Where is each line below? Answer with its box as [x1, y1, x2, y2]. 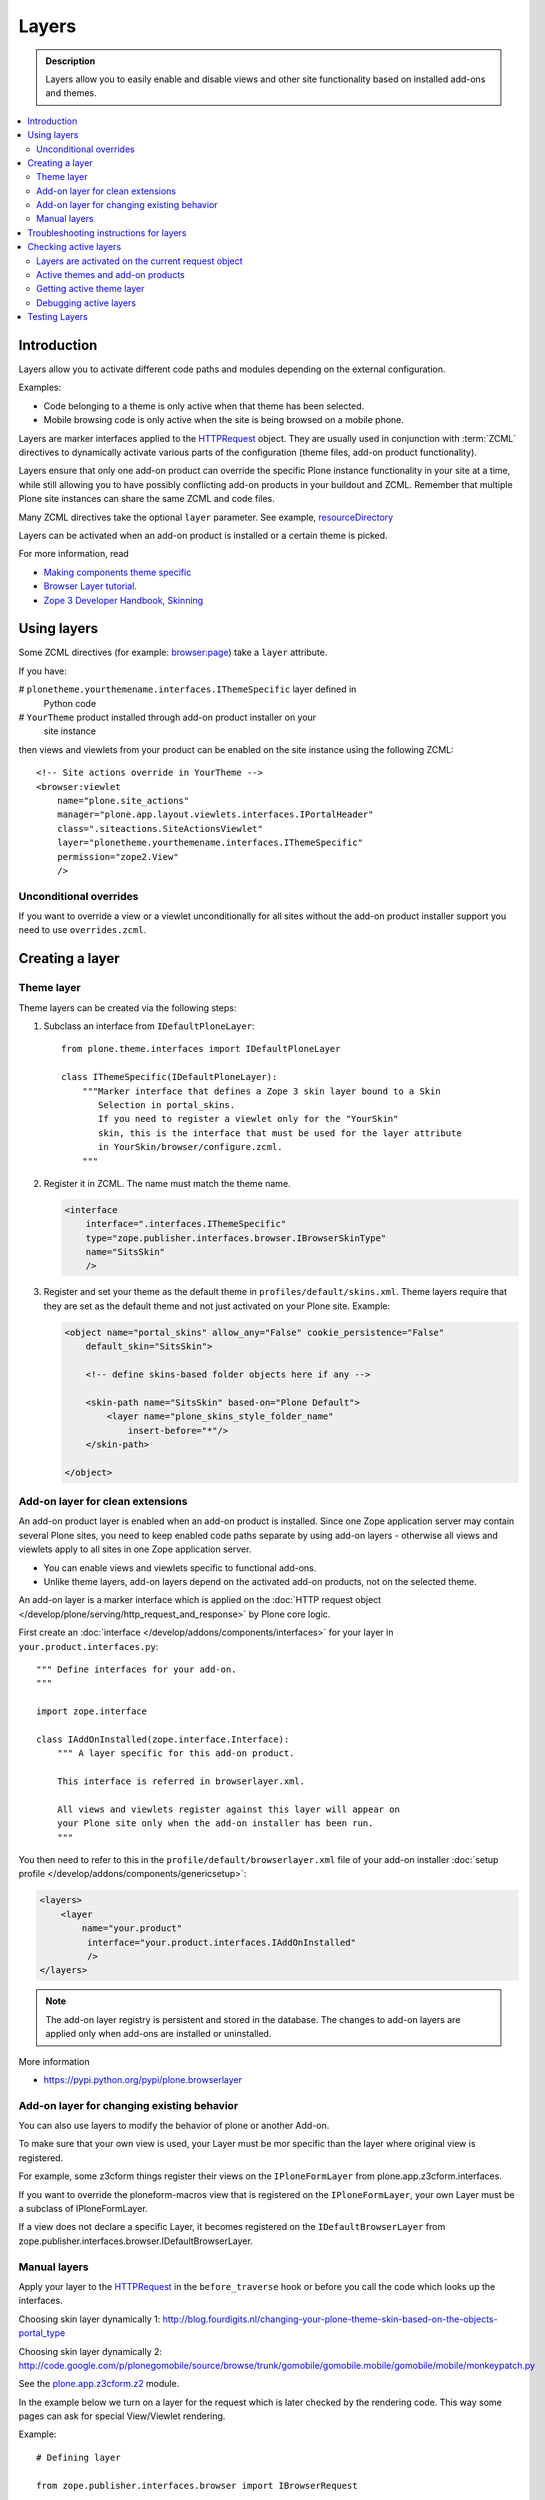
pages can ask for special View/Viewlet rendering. [18, 2410, 226, 2422]
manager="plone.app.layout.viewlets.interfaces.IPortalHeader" [56, 809, 374, 820]
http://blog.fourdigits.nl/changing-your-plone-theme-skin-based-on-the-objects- [162, 2313, 499, 2325]
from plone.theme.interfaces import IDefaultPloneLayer [61, 1043, 341, 1055]
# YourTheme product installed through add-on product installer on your [18, 711, 317, 724]
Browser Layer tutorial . [43, 580, 137, 592]
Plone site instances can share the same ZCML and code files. [18, 493, 275, 505]
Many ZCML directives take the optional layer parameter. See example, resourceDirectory [18, 511, 394, 523]
